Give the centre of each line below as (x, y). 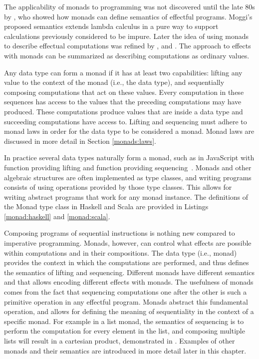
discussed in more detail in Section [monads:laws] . (80, 141)
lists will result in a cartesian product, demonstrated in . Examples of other (120, 341)
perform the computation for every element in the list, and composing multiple (125, 331)
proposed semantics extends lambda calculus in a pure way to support (111, 26)
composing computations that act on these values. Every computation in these (124, 92)
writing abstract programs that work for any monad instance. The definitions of (126, 196)
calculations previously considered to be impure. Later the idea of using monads (126, 36)
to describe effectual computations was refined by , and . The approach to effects (128, 46)
